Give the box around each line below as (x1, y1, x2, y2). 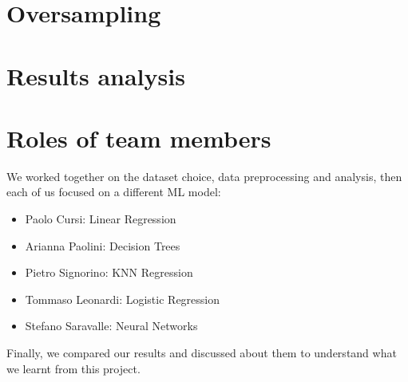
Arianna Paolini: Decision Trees (25, 237, 180, 254)
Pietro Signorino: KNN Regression (25, 264, 193, 281)
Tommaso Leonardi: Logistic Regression (25, 290, 220, 307)
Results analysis (6, 59, 185, 92)
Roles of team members (6, 121, 271, 154)
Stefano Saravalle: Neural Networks (25, 317, 198, 334)
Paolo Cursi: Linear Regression (25, 211, 176, 227)
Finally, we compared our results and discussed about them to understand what (6, 345, 397, 361)
